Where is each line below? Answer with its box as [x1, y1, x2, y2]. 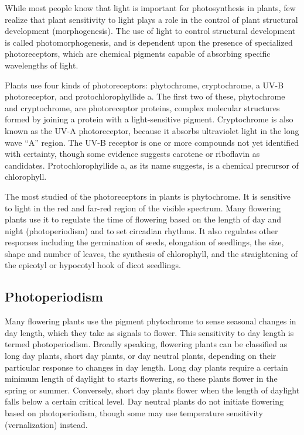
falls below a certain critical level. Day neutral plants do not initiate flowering [5, 395, 284, 407]
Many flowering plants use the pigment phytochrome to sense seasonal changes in [5, 315, 296, 327]
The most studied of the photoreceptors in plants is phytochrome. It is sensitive [5, 190, 291, 202]
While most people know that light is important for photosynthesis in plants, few [5, 2, 296, 13]
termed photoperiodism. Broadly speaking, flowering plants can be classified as [5, 338, 288, 350]
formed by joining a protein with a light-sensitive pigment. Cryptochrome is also [5, 113, 293, 125]
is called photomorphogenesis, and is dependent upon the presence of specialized [5, 36, 293, 48]
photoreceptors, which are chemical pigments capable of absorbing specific [5, 47, 271, 60]
